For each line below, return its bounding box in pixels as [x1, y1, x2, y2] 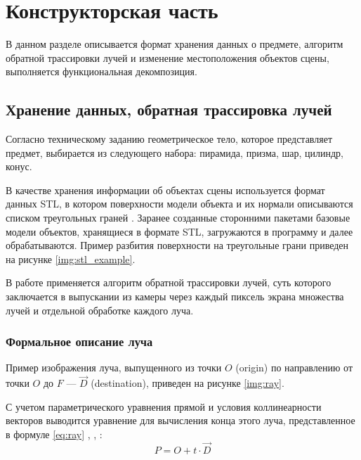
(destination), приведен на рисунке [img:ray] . [91, 376, 284, 390]
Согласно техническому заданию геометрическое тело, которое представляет [6, 132, 333, 146]
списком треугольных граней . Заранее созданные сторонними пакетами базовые [6, 210, 350, 225]
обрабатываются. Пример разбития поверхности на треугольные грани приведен [6, 238, 349, 253]
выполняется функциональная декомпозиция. [6, 64, 197, 79]
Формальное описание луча [6, 333, 153, 350]
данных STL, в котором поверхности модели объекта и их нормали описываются [6, 196, 353, 211]
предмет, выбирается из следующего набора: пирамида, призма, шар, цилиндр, [6, 145, 344, 160]
